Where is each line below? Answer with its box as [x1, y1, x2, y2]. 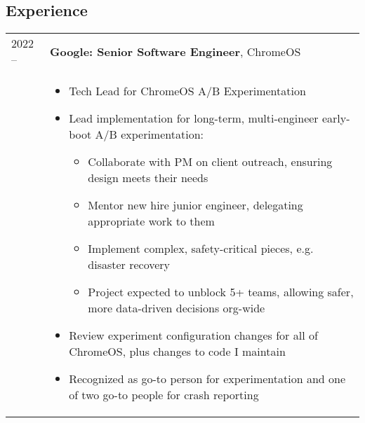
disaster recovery [88, 256, 171, 273]
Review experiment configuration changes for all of [69, 327, 318, 344]
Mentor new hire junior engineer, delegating [88, 197, 303, 214]
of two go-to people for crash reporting [69, 387, 259, 403]
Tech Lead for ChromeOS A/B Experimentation [69, 83, 306, 99]
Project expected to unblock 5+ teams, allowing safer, [88, 284, 354, 300]
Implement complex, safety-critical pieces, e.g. [88, 240, 314, 257]
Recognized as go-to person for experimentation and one [69, 370, 345, 387]
